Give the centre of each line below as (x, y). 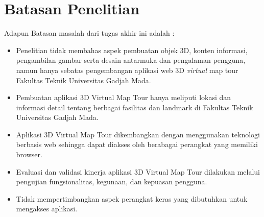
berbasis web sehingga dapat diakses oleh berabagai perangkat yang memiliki (137, 144)
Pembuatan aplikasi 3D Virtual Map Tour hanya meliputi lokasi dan (124, 97)
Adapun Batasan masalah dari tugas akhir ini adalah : (89, 33)
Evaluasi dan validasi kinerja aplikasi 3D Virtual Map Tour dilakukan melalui (138, 171)
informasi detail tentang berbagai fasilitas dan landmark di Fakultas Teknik (135, 107)
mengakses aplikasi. (47, 209)
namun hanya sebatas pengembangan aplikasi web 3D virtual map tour (127, 70)
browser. (29, 154)
